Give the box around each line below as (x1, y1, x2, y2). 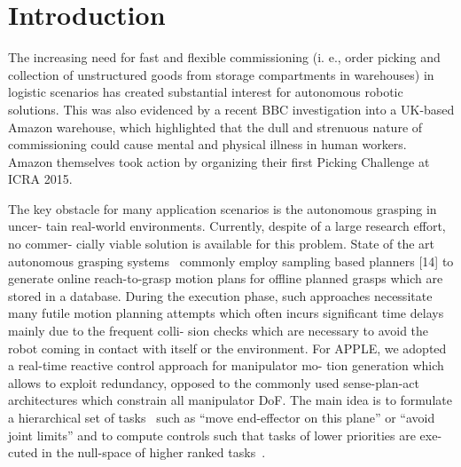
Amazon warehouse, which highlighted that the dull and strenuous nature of (8, 117, 423, 136)
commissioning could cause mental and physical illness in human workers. (8, 135, 407, 154)
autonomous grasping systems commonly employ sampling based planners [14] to (8, 251, 454, 270)
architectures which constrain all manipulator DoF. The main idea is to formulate (8, 391, 452, 409)
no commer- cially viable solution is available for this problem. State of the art (8, 234, 435, 253)
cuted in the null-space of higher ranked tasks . (8, 443, 266, 462)
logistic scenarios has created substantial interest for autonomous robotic (8, 83, 403, 101)
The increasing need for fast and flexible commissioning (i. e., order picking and (8, 48, 441, 67)
